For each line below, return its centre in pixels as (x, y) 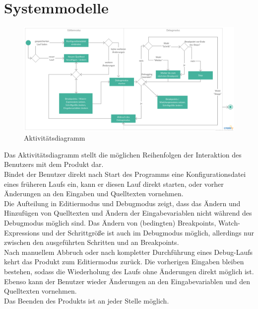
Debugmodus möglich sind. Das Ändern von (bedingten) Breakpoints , (110, 222)
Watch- (229, 222)
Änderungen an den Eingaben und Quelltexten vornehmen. (94, 193)
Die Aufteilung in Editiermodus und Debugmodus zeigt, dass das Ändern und (122, 203)
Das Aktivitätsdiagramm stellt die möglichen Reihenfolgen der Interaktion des (123, 154)
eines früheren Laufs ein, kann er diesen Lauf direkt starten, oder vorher (114, 184)
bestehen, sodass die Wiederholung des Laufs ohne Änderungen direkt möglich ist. (129, 271)
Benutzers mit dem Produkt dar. (54, 164)
